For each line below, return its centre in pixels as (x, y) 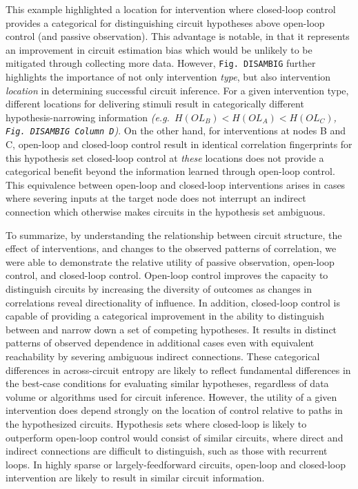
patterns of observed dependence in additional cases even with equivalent (160, 343)
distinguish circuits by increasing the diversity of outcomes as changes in (159, 289)
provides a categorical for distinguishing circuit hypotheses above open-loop (165, 22)
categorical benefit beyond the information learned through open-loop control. (170, 171)
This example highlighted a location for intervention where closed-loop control (171, 9)
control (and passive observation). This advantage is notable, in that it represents (178, 36)
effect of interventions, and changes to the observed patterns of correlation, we (171, 248)
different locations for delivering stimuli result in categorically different (155, 104)
